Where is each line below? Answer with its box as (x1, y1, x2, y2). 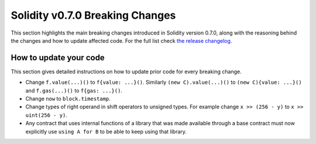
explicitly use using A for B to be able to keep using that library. (25, 128, 187, 135)
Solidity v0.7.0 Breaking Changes (11, 9, 176, 22)
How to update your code (11, 53, 105, 63)
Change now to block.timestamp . (25, 95, 111, 102)
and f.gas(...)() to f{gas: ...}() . (25, 87, 123, 94)
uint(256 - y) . (25, 111, 67, 118)
